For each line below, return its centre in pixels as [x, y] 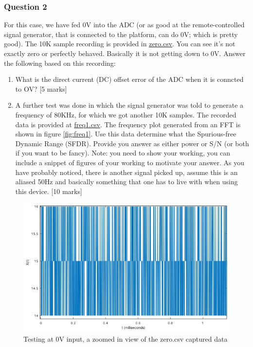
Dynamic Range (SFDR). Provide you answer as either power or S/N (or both [132, 143]
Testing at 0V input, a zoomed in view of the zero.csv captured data [126, 338]
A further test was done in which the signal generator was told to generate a [129, 105]
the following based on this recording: [60, 63]
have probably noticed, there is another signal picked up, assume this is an [126, 172]
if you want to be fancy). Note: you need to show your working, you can [123, 153]
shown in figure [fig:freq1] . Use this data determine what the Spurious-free [126, 134]
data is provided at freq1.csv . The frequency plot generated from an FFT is [128, 124]
